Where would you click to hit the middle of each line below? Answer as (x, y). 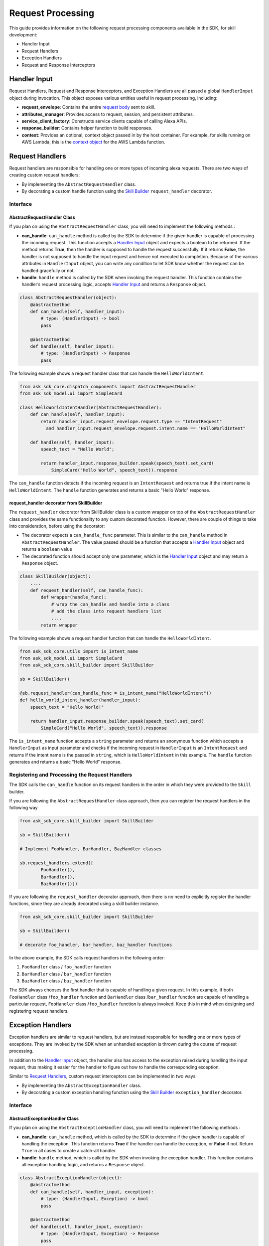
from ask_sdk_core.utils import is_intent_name (79, 651)
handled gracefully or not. (48, 270)
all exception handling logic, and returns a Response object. (83, 1165)
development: (23, 34)
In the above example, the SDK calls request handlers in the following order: (87, 957)
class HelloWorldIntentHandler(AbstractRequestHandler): (91, 407)
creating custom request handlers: (45, 175)
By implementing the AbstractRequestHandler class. (79, 184)
